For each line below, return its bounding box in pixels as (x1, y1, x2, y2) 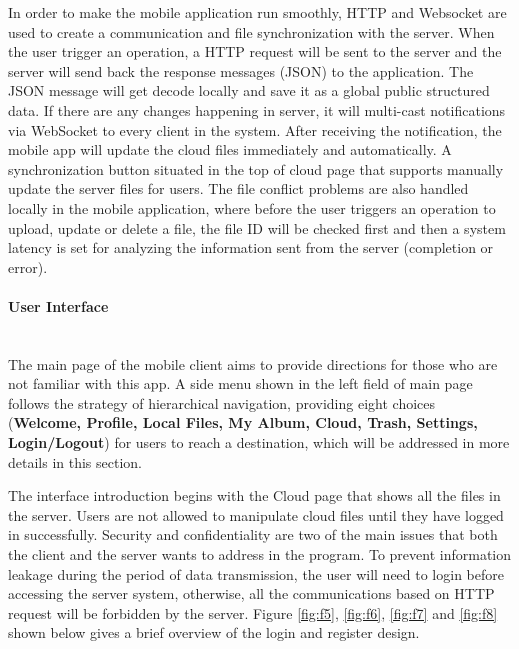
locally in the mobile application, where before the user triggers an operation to (8, 197, 496, 218)
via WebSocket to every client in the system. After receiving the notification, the (8, 119, 502, 140)
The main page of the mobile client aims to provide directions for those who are (8, 353, 498, 374)
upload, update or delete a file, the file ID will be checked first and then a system (8, 217, 506, 238)
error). (8, 256, 48, 277)
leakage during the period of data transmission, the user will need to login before (8, 563, 504, 584)
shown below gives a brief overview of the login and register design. (8, 622, 420, 643)
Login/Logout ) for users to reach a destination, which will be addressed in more (8, 432, 510, 453)
